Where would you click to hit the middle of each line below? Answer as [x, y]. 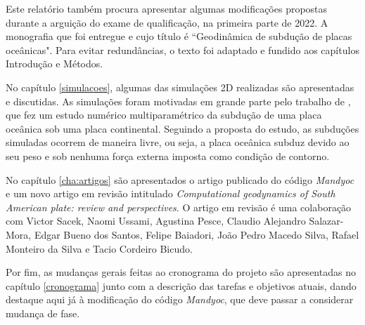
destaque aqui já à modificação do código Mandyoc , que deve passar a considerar [180, 299]
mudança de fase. [43, 313]
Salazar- [326, 221]
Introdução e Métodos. [55, 64]
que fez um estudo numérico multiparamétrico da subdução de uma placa [164, 115]
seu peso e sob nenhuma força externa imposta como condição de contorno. [168, 155]
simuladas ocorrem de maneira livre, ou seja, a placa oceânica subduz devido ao [178, 142]
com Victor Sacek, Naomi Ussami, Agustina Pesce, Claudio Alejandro [156, 221]
